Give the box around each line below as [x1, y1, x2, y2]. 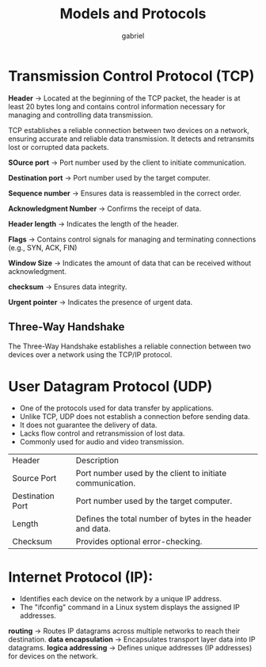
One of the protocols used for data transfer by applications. [19, 403, 214, 413]
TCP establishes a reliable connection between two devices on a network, [8, 125, 249, 135]
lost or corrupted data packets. [8, 142, 109, 151]
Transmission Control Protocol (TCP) [8, 67, 255, 85]
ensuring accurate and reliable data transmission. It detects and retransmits [8, 134, 255, 143]
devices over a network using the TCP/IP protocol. [8, 349, 173, 359]
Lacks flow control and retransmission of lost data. [19, 429, 185, 438]
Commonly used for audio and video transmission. [19, 437, 184, 447]
